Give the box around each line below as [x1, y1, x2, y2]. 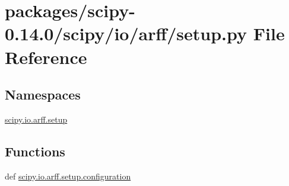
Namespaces [5, 85, 81, 104]
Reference [5, 44, 87, 69]
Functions [5, 142, 65, 160]
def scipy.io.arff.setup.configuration [5, 169, 131, 182]
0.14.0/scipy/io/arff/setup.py [5, 21, 247, 46]
